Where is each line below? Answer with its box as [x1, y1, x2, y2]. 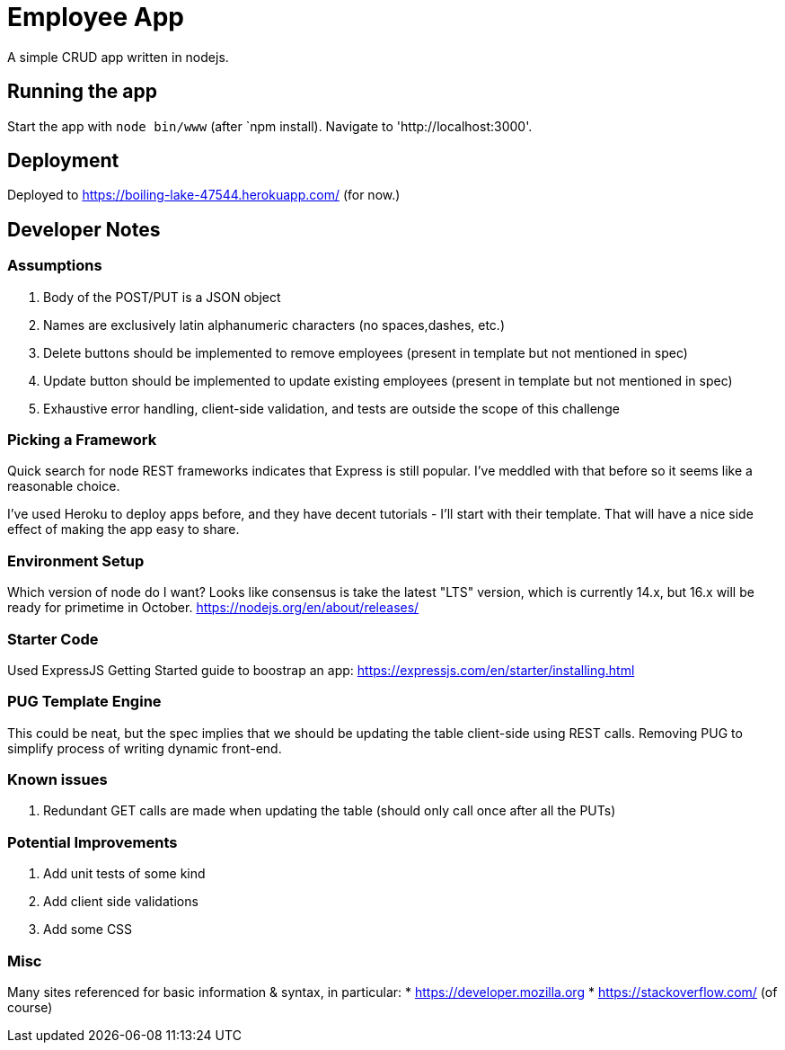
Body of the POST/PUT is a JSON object [43, 289, 281, 305]
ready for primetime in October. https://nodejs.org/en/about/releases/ [7, 600, 419, 616]
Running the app [7, 80, 157, 103]
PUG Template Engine [7, 692, 162, 711]
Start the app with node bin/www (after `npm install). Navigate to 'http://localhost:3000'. [7, 118, 533, 134]
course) [7, 999, 53, 1015]
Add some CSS [43, 921, 133, 938]
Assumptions [7, 256, 102, 275]
